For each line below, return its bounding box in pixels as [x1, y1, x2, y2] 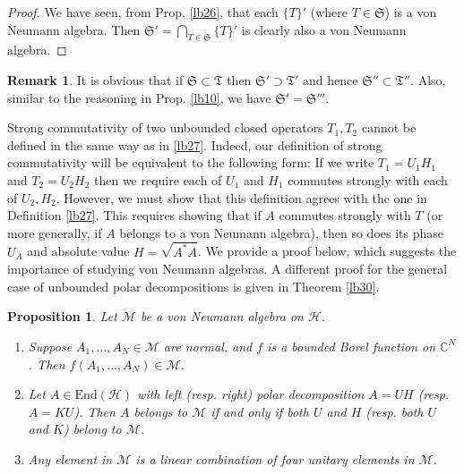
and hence [303, 70, 358, 89]
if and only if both [211, 402, 309, 420]
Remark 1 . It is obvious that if [7, 70, 184, 89]
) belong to [63, 419, 122, 438]
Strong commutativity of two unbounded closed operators [7, 118, 323, 137]
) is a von [384, 3, 437, 21]
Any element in [28, 449, 113, 468]
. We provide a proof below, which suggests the [197, 241, 457, 260]
